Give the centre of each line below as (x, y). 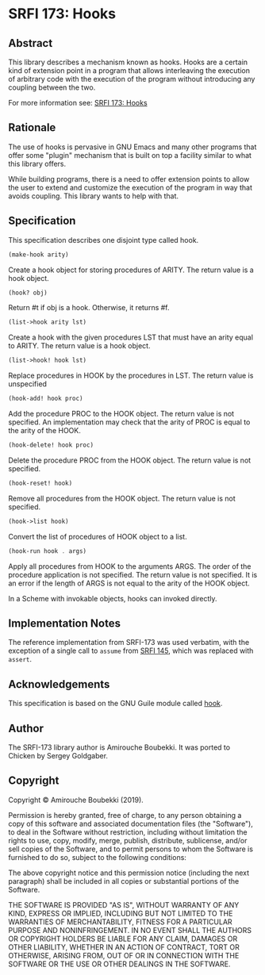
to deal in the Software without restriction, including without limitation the (128, 832)
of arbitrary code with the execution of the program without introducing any (132, 79)
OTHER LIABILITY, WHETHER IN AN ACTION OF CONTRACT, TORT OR (124, 947)
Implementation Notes (65, 623)
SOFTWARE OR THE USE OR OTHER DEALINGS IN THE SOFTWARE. (119, 964)
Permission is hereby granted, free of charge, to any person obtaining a (125, 815)
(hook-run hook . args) (48, 551)
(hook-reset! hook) (40, 483)
